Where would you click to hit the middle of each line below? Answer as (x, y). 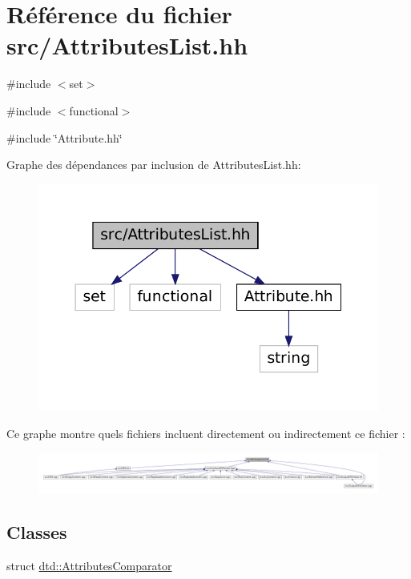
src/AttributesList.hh (127, 45)
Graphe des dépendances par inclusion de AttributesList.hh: (154, 165)
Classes (37, 531)
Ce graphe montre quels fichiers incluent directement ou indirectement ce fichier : (206, 433)
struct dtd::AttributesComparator (89, 565)
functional (94, 110)
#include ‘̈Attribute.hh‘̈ (64, 137)
